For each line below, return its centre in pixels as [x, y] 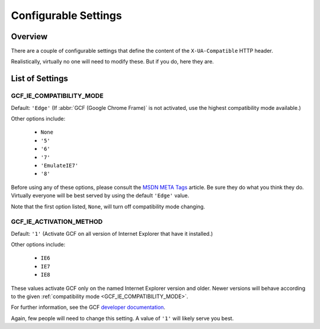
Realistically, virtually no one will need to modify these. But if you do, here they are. [113, 62]
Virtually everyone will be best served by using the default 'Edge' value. [100, 195]
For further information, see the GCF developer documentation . [88, 307]
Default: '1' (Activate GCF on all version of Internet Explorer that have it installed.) [112, 233]
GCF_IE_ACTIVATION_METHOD [57, 222]
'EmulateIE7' [60, 165]
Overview [29, 37]
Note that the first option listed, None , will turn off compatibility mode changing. [108, 206]
